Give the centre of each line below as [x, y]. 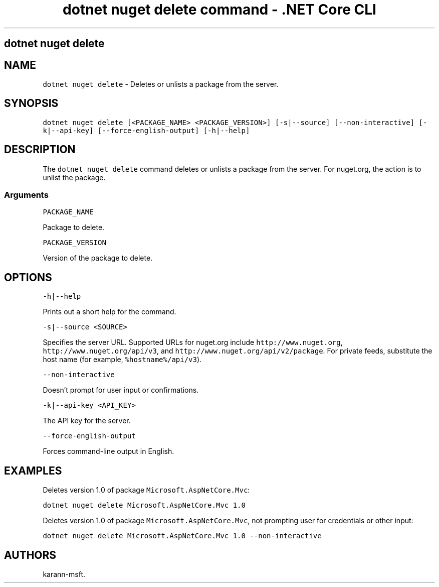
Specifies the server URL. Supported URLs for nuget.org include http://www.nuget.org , [193, 342]
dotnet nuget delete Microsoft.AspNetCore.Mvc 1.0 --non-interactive [182, 536]
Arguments [26, 195]
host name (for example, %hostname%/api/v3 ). [122, 360]
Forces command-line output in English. [108, 451]
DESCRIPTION [40, 150]
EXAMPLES [33, 471]
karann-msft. [64, 574]
